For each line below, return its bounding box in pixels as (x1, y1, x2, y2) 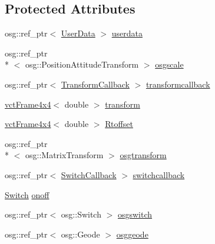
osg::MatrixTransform (25, 149, 104, 161)
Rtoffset (105, 118, 133, 130)
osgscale (155, 58, 184, 71)
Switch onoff (5, 188, 49, 200)
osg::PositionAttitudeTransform (25, 58, 139, 71)
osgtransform (120, 149, 167, 161)
